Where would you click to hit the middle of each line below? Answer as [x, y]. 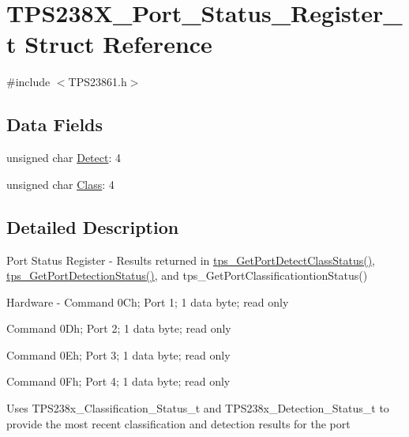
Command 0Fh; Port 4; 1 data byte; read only [118, 381]
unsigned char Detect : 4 [64, 158]
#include [28, 82]
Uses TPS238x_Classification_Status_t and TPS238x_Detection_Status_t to [198, 408]
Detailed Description [93, 226]
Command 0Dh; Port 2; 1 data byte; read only [119, 328]
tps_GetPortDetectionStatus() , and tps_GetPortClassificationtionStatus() [187, 275]
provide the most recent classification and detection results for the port [178, 423]
